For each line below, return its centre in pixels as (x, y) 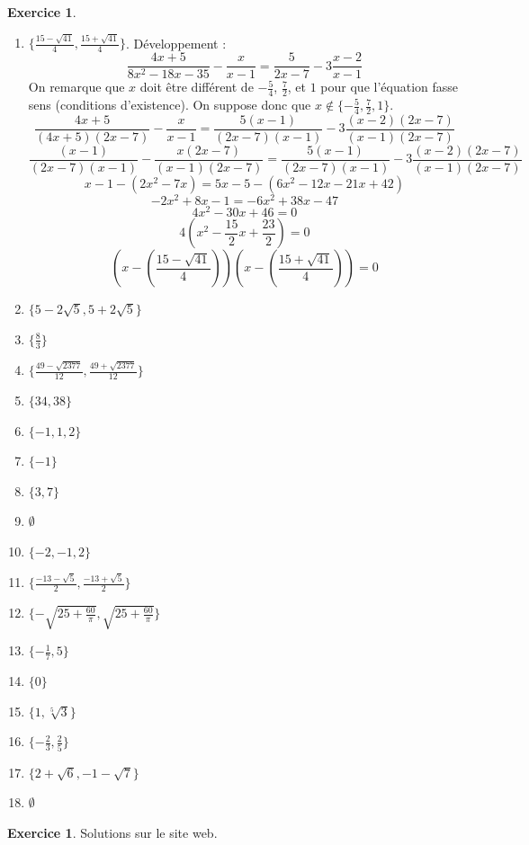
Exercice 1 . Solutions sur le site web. (112, 832)
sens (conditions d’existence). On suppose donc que (170, 105)
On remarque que (76, 87)
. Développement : (176, 43)
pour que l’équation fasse (390, 87)
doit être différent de (197, 87)
